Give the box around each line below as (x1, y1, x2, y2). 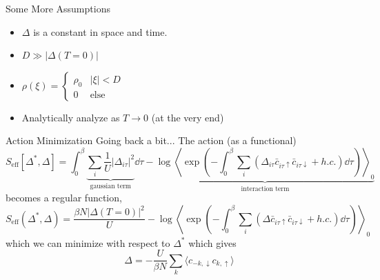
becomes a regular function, (6, 190, 122, 205)
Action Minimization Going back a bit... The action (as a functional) (6, 133, 297, 148)
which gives (188, 235, 237, 250)
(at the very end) (151, 110, 224, 124)
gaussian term (90, 183, 132, 190)
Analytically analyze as (21, 110, 120, 124)
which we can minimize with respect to (6, 235, 170, 250)
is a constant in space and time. (33, 24, 168, 39)
